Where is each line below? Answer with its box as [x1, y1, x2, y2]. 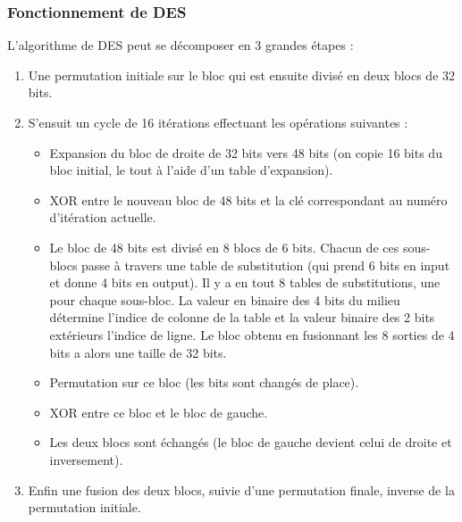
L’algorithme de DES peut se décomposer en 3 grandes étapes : [7, 36, 354, 54]
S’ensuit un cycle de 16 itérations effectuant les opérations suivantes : [28, 113, 408, 131]
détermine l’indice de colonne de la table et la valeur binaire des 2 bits [49, 308, 435, 327]
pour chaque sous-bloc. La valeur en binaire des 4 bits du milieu [49, 290, 400, 309]
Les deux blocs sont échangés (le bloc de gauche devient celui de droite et [49, 433, 452, 452]
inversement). [49, 450, 123, 468]
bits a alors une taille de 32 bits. [49, 343, 227, 361]
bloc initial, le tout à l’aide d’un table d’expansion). [49, 161, 333, 179]
